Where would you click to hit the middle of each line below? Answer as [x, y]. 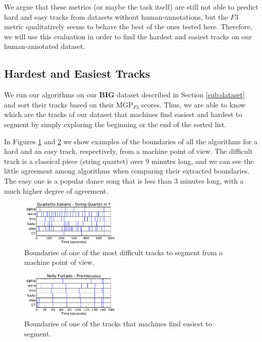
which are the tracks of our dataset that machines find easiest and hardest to [123, 114]
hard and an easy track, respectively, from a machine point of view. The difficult [128, 151]
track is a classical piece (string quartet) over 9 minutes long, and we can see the [129, 161]
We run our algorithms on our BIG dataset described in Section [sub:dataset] [124, 95]
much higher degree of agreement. [56, 190]
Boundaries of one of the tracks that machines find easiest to [118, 324]
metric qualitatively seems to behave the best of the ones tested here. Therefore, [128, 26]
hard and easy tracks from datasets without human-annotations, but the [116, 16]
